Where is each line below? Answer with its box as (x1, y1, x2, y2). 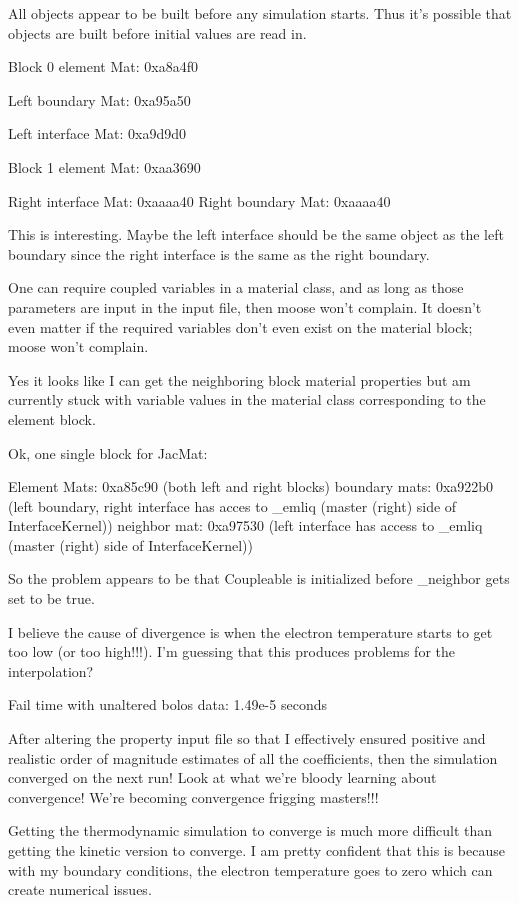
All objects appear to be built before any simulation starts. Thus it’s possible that (8, 3, 512, 23)
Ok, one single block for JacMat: (8, 442, 208, 463)
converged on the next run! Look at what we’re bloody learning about (8, 767, 437, 788)
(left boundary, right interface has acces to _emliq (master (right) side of (8, 495, 457, 516)
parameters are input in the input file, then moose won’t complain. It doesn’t (8, 296, 482, 317)
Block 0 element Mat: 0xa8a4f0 (8, 56, 198, 77)
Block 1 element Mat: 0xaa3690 (8, 156, 201, 177)
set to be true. (8, 588, 95, 609)
